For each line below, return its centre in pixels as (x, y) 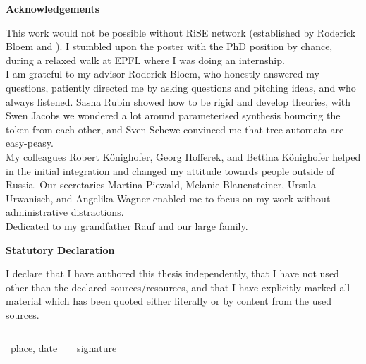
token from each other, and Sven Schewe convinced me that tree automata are (175, 129)
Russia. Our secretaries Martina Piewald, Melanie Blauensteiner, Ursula (161, 184)
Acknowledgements (53, 8)
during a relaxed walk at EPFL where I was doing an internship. (145, 60)
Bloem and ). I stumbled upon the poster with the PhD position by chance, (169, 46)
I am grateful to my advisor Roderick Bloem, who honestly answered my (163, 74)
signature (97, 347)
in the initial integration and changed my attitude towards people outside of (170, 170)
